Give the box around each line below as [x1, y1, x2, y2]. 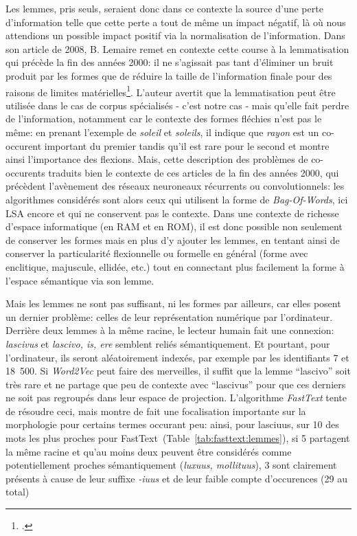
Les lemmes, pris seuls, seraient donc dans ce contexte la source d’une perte [5, 1, 323, 15]
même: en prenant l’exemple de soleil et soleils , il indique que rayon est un [5, 125, 319, 139]
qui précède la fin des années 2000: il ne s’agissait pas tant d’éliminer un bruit [5, 55, 334, 69]
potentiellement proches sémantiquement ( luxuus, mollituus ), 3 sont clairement [5, 458, 337, 472]
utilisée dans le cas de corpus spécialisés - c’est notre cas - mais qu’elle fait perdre [5, 98, 349, 112]
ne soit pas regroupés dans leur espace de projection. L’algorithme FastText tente [5, 390, 347, 405]
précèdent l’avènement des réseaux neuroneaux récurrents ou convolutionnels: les [5, 179, 345, 193]
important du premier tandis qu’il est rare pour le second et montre [44, 138, 330, 153]
